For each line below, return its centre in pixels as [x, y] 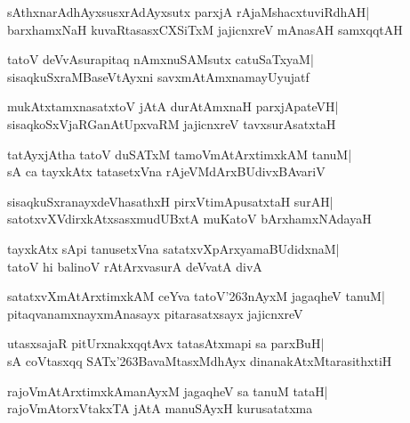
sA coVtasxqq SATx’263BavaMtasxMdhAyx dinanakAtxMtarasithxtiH [200, 360]
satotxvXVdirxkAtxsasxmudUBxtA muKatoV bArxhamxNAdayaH [189, 219]
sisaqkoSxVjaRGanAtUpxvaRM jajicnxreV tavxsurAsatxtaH [172, 123]
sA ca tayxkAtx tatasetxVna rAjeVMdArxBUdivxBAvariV [166, 171]
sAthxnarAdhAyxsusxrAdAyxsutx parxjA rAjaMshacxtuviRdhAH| [189, 12]
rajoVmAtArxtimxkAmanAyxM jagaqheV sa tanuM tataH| [168, 390]
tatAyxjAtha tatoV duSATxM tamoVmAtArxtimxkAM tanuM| [180, 154]
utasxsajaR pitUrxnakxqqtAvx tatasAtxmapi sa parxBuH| [166, 343]
